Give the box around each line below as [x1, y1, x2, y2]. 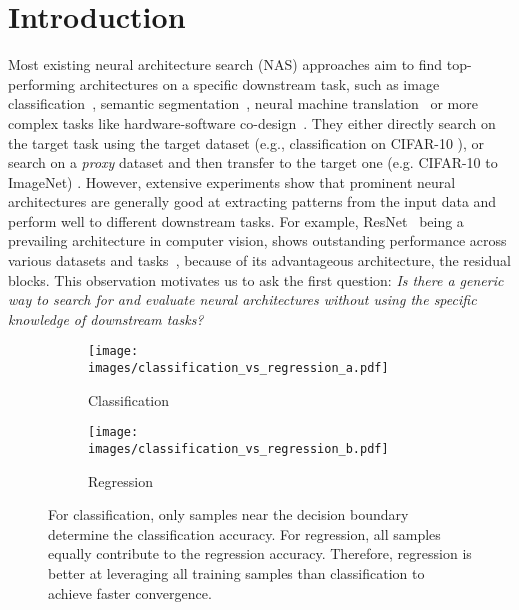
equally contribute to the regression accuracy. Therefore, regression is [48, 543, 472, 564]
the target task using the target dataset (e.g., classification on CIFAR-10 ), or [8, 132, 485, 153]
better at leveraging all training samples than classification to [48, 563, 425, 584]
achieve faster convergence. [48, 582, 212, 603]
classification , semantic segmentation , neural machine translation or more [8, 93, 478, 114]
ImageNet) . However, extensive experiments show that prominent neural [8, 171, 456, 192]
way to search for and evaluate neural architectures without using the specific [8, 289, 477, 310]
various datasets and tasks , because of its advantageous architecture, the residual [8, 250, 511, 271]
